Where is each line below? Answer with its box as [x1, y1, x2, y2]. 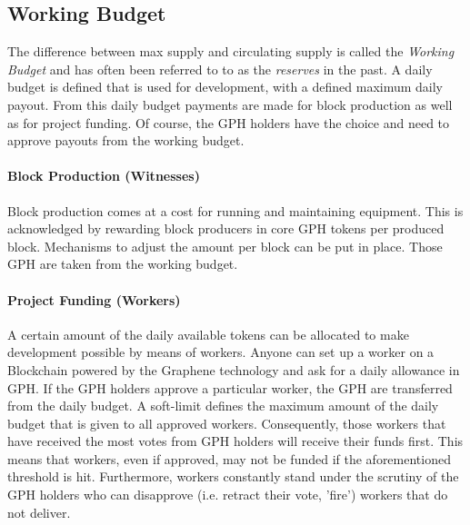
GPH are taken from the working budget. [7, 254, 238, 273]
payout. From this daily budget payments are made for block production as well [7, 94, 453, 114]
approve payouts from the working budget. [7, 131, 245, 150]
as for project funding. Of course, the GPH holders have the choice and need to [7, 113, 450, 132]
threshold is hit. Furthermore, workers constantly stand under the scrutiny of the [7, 467, 459, 486]
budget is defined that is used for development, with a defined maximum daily [7, 77, 444, 96]
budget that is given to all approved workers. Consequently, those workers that [7, 413, 446, 432]
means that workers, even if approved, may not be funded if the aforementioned [7, 449, 451, 468]
